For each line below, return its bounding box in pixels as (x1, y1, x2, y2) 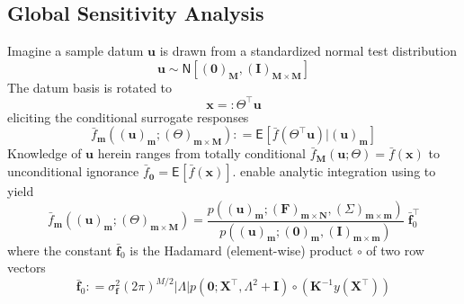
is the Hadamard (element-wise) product (129, 240, 353, 259)
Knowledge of (7, 144, 82, 163)
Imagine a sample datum (7, 41, 144, 60)
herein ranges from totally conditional (97, 144, 306, 163)
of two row (366, 240, 424, 259)
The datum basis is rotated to (7, 77, 173, 96)
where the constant (7, 240, 112, 259)
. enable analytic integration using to (232, 162, 436, 181)
